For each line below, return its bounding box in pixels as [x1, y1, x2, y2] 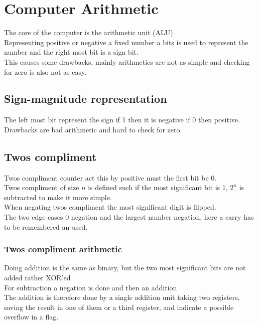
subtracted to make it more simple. [4, 192, 112, 202]
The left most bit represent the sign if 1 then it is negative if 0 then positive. [4, 114, 240, 125]
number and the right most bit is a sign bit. [4, 47, 139, 57]
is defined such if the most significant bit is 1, [88, 182, 228, 193]
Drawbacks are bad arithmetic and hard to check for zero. [4, 124, 182, 134]
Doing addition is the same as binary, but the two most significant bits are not [4, 262, 246, 273]
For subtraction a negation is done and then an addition [4, 282, 177, 292]
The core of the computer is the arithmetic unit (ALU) [4, 27, 173, 38]
